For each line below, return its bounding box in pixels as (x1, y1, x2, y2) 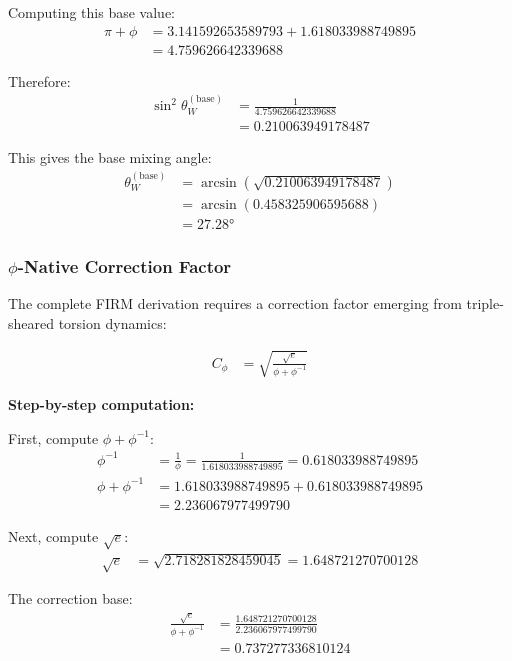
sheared (8, 312, 55, 333)
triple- (466, 293, 504, 314)
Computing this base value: (8, 2, 175, 22)
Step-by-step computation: (8, 393, 195, 414)
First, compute (8, 427, 99, 448)
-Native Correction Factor (17, 253, 232, 278)
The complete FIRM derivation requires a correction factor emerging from (8, 293, 462, 314)
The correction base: (8, 588, 133, 609)
